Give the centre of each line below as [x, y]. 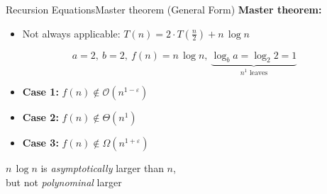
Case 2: [40, 117]
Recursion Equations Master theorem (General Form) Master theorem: [164, 9]
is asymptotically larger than [102, 168]
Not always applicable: [71, 33]
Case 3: [40, 143]
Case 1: [40, 92]
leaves [259, 73]
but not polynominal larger [64, 182]
